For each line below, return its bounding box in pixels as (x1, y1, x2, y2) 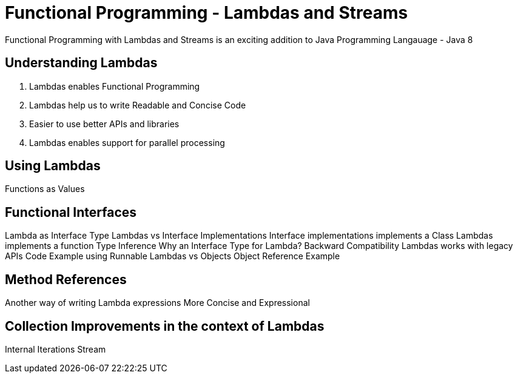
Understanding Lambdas (5, 55, 158, 71)
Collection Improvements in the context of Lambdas (5, 318, 325, 334)
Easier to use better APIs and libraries (29, 118, 180, 129)
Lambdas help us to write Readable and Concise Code (29, 99, 246, 110)
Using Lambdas (5, 158, 101, 174)
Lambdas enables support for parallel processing (29, 137, 225, 148)
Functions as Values (5, 184, 85, 194)
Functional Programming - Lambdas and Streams (5, 2, 408, 23)
